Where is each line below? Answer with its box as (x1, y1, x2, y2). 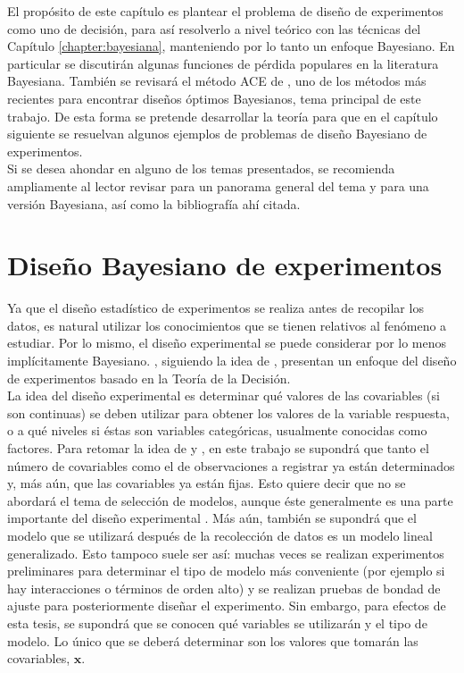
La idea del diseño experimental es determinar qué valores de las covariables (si (7, 386, 440, 405)
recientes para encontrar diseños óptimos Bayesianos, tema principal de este (7, 88, 421, 107)
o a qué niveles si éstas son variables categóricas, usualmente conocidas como (7, 421, 427, 440)
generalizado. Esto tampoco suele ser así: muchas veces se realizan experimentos (7, 543, 444, 562)
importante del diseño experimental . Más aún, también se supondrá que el (7, 509, 417, 527)
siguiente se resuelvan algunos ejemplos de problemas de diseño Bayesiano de (7, 124, 427, 143)
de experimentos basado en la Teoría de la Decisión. (7, 368, 291, 387)
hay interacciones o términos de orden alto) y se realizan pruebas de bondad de (7, 578, 441, 597)
